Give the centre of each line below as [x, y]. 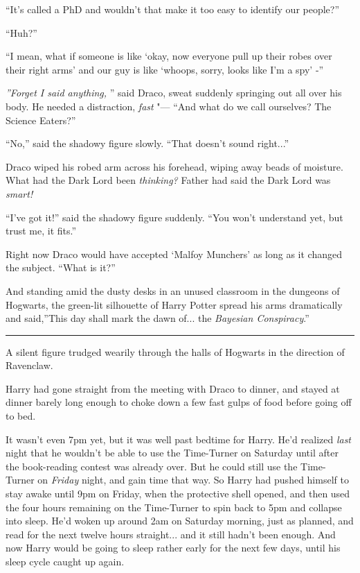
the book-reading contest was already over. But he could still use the [152, 466]
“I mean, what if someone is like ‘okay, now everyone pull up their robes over [169, 56]
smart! [19, 193]
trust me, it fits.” [41, 231]
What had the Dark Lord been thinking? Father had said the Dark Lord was [168, 180]
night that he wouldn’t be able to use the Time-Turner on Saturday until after [172, 453]
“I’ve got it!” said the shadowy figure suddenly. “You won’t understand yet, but [174, 217]
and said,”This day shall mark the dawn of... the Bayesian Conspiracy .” [157, 318]
